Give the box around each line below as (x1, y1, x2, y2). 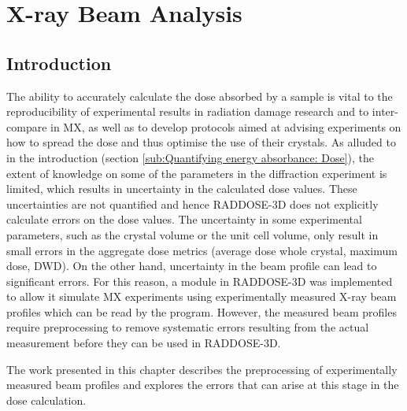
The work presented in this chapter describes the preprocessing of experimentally (6, 361, 398, 377)
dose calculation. (6, 391, 87, 408)
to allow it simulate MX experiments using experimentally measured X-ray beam (6, 288, 397, 305)
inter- (372, 103, 398, 120)
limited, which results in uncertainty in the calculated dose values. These (6, 180, 357, 197)
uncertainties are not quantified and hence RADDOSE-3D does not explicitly (6, 195, 379, 212)
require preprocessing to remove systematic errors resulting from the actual (6, 319, 369, 335)
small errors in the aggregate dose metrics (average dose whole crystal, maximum (6, 242, 398, 258)
